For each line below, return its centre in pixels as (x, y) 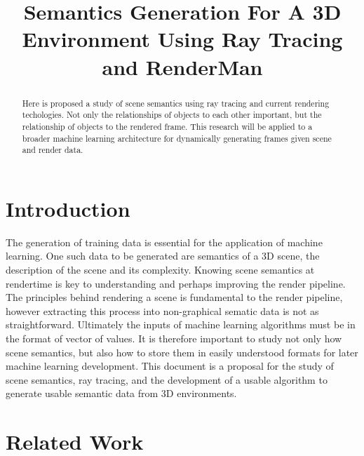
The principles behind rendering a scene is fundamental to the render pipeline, (174, 297)
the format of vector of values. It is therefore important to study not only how (174, 338)
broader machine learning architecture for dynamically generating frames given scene (177, 138)
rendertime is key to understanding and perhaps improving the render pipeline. (176, 283)
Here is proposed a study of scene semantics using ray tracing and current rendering (176, 103)
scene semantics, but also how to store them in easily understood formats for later (182, 352)
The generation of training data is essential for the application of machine (164, 242)
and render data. (53, 150)
